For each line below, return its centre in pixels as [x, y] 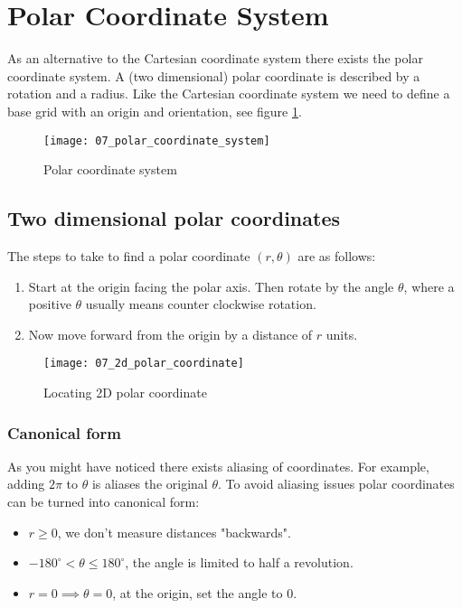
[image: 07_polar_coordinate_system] [157, 140]
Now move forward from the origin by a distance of [170, 334]
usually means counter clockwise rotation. [201, 304]
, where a [429, 286]
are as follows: [337, 255]
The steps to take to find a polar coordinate [129, 255]
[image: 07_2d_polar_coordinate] [144, 364]
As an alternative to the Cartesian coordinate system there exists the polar [215, 58]
